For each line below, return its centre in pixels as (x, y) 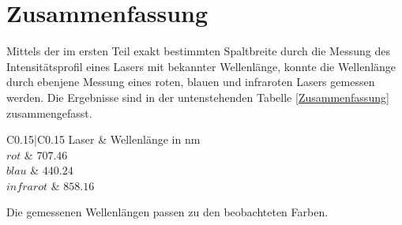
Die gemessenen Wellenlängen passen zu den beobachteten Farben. (167, 212)
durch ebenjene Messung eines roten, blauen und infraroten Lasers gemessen (191, 82)
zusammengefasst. (49, 112)
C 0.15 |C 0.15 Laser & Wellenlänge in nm (103, 139)
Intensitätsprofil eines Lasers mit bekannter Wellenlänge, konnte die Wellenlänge (201, 66)
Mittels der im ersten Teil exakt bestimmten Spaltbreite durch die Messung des (198, 51)
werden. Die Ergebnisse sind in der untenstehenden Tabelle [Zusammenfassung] (198, 97)
